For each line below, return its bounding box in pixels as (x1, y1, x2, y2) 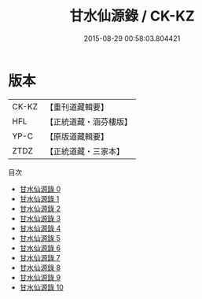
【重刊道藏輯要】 (45, 102, 108, 113)
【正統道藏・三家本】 (45, 146, 124, 157)
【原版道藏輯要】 (45, 131, 108, 142)
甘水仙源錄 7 (19, 253, 61, 262)
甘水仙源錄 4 (19, 223, 61, 233)
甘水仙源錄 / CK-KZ (69, 7, 195, 25)
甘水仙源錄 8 (19, 263, 61, 272)
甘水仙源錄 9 (19, 272, 61, 282)
